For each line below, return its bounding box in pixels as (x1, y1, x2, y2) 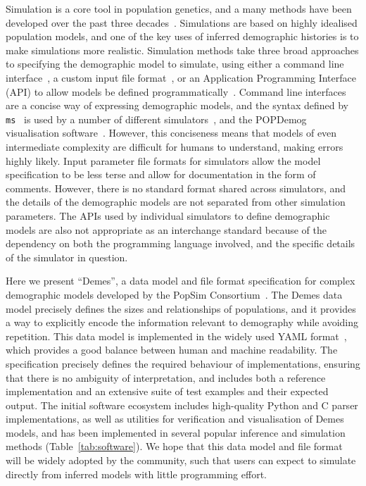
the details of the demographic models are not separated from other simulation (6, 194, 346, 209)
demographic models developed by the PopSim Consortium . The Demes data (6, 287, 343, 301)
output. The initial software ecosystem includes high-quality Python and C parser (6, 397, 358, 412)
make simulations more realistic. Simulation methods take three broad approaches (6, 42, 359, 57)
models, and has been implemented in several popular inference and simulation (6, 425, 346, 440)
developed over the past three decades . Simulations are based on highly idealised (6, 15, 358, 30)
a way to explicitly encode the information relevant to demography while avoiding (6, 315, 359, 330)
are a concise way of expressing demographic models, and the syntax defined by (6, 98, 348, 113)
